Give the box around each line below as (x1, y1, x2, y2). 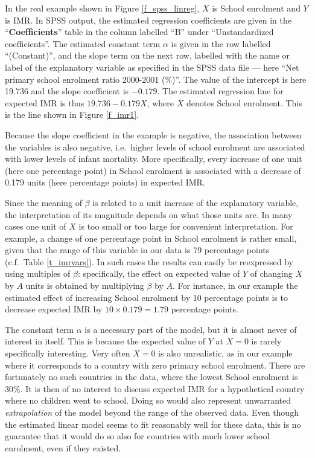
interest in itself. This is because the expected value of (5, 335, 206, 347)
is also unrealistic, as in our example (158, 347, 293, 360)
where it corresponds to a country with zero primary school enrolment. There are (5, 358, 305, 371)
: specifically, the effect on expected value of (77, 267, 240, 280)
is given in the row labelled (171, 37, 271, 50)
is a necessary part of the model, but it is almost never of (84, 323, 297, 335)
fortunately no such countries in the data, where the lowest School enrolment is (5, 370, 298, 383)
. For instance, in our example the (173, 279, 298, 292)
